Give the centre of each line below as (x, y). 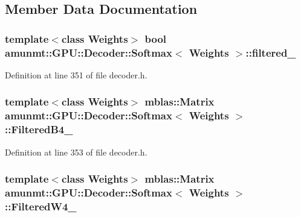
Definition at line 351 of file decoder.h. (76, 74)
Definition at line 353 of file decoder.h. (76, 152)
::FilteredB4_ (39, 129)
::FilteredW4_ (41, 206)
